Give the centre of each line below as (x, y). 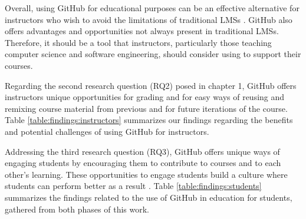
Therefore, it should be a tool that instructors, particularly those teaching (138, 42)
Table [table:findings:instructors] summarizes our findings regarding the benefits (149, 120)
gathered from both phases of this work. (77, 209)
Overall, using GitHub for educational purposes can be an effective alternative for (152, 8)
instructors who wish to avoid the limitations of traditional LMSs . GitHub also (149, 19)
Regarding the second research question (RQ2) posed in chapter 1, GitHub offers (151, 85)
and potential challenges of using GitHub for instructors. (107, 131)
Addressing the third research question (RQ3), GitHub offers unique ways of (142, 151)
